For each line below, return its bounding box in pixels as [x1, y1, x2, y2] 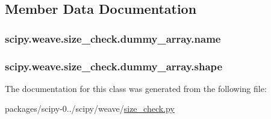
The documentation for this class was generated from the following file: [5, 82, 267, 94]
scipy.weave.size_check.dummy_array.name [5, 31, 221, 46]
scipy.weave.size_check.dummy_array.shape [5, 58, 223, 73]
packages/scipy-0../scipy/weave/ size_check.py [5, 102, 175, 115]
